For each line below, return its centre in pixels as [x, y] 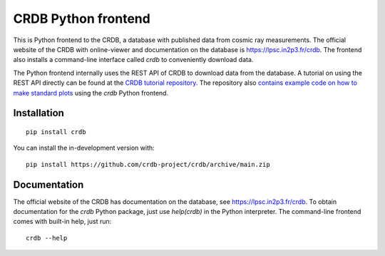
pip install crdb [56, 132]
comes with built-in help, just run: [62, 222]
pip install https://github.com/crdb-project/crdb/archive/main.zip [148, 164]
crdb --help [47, 238]
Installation [38, 113]
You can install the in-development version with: [84, 148]
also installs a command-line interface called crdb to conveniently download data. [133, 60]
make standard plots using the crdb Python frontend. [91, 93]
